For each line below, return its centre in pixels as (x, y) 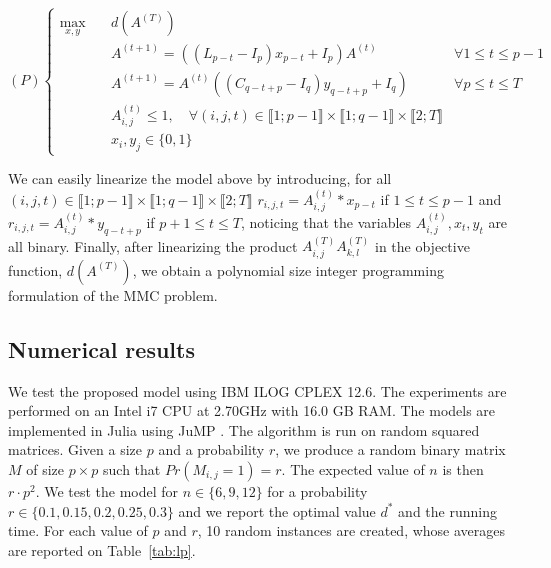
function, (35, 269)
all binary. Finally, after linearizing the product (153, 245)
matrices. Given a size (75, 449)
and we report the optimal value (277, 510)
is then (463, 468)
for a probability (317, 490)
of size (45, 468)
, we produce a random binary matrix (390, 449)
